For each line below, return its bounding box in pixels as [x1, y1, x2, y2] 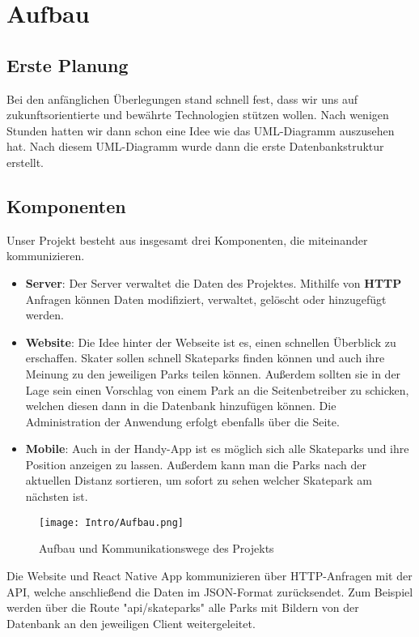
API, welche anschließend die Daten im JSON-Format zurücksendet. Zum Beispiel [6, 583, 413, 600]
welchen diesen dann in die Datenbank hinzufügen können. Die [25, 397, 336, 414]
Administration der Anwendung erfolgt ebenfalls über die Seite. [25, 413, 340, 430]
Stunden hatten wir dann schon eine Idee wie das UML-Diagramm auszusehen [6, 122, 395, 139]
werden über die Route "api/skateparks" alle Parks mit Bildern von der [6, 599, 359, 616]
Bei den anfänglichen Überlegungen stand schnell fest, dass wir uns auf [6, 90, 358, 107]
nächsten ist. [25, 488, 88, 505]
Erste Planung [6, 52, 129, 77]
